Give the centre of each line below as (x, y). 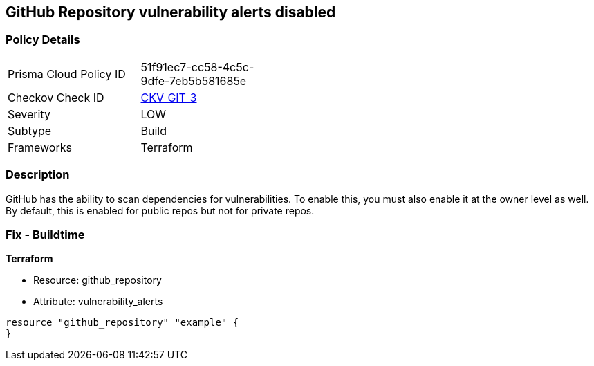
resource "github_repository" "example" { (122, 323)
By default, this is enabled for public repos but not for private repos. (160, 210)
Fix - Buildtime (45, 234)
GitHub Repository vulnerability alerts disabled (171, 12)
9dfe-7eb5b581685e (194, 81)
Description (38, 175)
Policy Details (43, 40)
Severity (29, 114)
